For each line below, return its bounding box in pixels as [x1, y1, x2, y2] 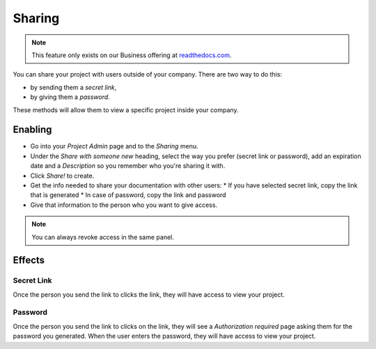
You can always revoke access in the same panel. [31, 233, 174, 241]
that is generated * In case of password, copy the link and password [30, 191, 226, 199]
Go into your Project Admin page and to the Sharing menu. [30, 142, 198, 150]
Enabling [13, 124, 52, 136]
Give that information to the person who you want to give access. [30, 201, 218, 209]
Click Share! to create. [30, 171, 95, 180]
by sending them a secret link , [30, 83, 117, 91]
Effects [13, 254, 45, 266]
